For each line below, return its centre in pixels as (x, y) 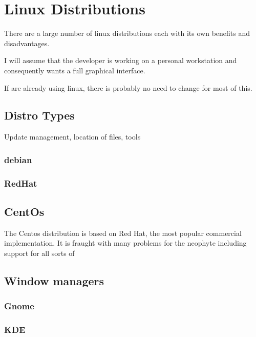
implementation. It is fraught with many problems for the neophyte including (125, 243)
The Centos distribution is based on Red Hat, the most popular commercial (123, 233)
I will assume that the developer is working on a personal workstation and (121, 60)
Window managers (54, 280)
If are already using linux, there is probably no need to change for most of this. (128, 87)
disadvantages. (27, 43)
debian (18, 159)
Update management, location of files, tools (72, 137)
